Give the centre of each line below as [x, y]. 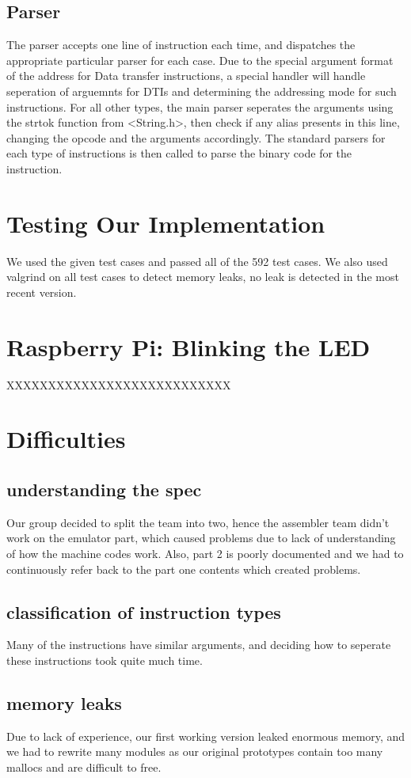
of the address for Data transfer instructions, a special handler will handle [186, 76]
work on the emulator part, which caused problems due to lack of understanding [201, 538]
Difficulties [66, 439]
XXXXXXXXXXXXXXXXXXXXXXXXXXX [119, 384]
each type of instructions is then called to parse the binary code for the [179, 153]
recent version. [42, 292]
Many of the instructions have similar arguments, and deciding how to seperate [199, 645]
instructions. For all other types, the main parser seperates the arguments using [200, 106]
